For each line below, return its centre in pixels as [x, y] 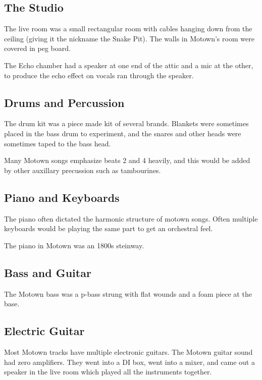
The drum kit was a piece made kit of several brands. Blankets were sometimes [126, 123]
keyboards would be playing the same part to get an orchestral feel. [109, 228]
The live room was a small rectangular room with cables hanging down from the [128, 29]
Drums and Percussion [64, 102]
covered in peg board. [37, 48]
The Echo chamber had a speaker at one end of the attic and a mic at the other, [129, 65]
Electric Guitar [44, 331]
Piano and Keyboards [62, 197]
